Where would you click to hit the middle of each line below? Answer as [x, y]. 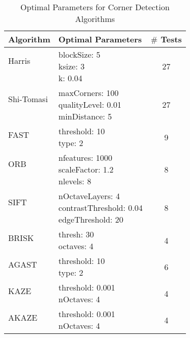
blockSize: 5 [79, 54]
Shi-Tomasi [28, 99]
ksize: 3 [71, 66]
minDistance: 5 [85, 116]
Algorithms [95, 19]
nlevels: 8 [75, 181]
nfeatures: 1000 [85, 158]
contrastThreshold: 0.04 [100, 208]
